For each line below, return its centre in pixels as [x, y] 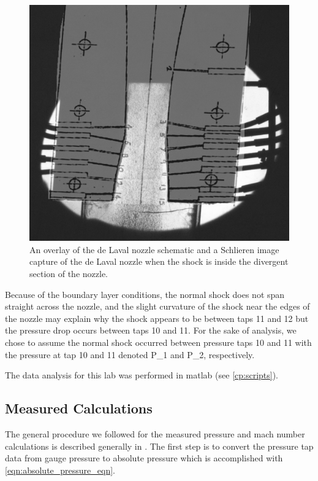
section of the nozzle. [69, 274]
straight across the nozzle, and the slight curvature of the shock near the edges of [157, 306]
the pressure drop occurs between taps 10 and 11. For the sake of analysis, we [151, 330]
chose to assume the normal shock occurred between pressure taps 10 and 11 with [158, 342]
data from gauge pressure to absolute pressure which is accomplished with [144, 458]
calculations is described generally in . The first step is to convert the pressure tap [159, 446]
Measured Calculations [79, 408]
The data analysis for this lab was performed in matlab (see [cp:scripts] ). [142, 375]
